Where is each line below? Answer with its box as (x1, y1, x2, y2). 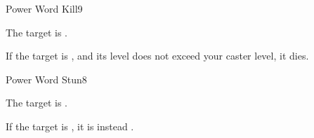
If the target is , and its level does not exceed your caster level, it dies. (6, 48, 309, 63)
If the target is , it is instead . (6, 118, 134, 133)
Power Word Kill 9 (6, 1, 83, 15)
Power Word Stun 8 (6, 71, 87, 86)
